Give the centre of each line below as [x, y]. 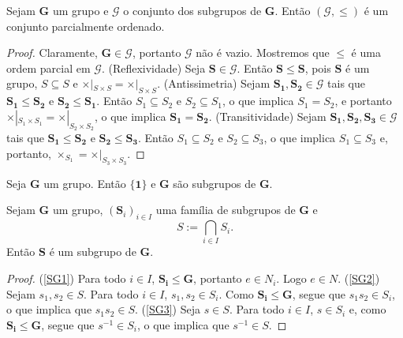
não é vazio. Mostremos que [263, 53]
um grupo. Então [85, 183]
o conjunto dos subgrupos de [192, 10]
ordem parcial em [49, 68]
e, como [368, 309]
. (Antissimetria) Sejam [214, 83]
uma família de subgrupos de [226, 210]
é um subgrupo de [93, 252]
